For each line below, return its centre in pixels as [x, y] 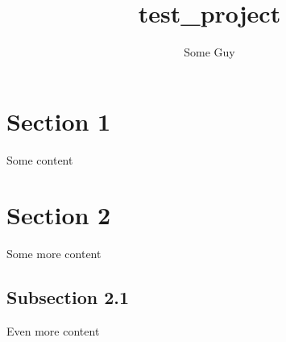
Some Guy [209, 52]
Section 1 [59, 121]
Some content [40, 159]
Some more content [54, 254]
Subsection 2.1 [68, 297]
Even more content [53, 331]
